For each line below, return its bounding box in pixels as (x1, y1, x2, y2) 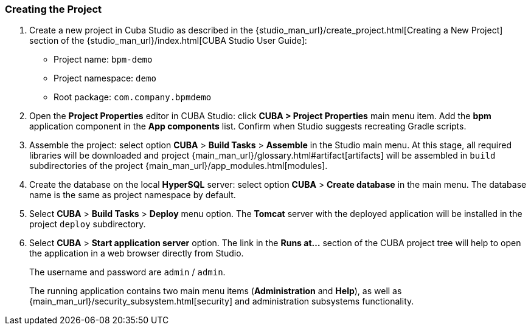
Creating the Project (5, 3, 102, 15)
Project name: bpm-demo (54, 54, 153, 65)
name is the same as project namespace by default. (29, 190, 236, 201)
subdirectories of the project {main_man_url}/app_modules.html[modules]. (29, 160, 328, 171)
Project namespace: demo (54, 73, 156, 84)
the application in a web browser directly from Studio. (29, 248, 244, 259)
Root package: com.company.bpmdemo (54, 92, 212, 103)
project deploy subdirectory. (29, 219, 146, 230)
